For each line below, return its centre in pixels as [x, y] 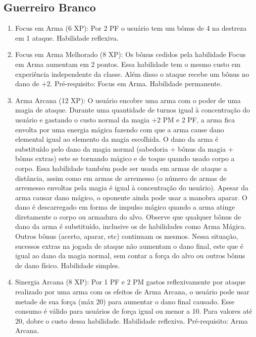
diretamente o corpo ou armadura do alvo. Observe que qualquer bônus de [128, 216]
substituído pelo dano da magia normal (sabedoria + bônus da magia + [124, 148]
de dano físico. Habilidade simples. [67, 265]
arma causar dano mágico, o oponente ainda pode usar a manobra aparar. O [131, 197]
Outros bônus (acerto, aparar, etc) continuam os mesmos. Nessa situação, [127, 236]
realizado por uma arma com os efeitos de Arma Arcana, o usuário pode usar [132, 292]
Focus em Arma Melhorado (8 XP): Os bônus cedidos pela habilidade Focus [130, 54]
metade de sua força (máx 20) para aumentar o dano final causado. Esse [125, 301]
